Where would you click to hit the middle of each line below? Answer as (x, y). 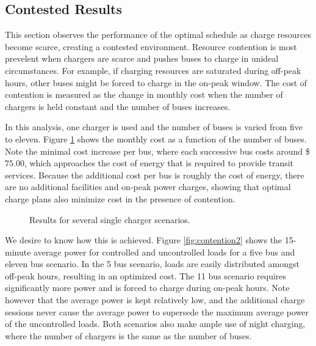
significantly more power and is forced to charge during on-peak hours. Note (147, 288)
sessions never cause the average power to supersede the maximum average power (157, 311)
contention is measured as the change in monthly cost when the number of (144, 94)
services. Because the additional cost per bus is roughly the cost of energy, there (155, 175)
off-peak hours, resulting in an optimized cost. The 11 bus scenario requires (146, 275)
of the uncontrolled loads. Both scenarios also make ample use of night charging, (155, 324)
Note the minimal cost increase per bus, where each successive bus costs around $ (157, 151)
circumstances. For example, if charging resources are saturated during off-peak (153, 70)
